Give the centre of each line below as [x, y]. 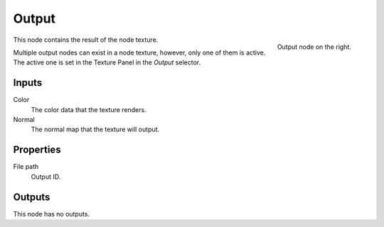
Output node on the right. [314, 47]
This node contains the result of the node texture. [86, 40]
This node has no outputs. [52, 214]
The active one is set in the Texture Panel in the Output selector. [107, 62]
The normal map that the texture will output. [95, 129]
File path [26, 167]
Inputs [28, 83]
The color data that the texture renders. [89, 109]
